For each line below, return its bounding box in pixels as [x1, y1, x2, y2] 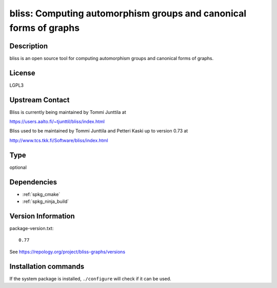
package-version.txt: [9, 225, 54, 231]
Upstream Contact [9, 95, 70, 104]
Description [9, 42, 48, 50]
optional [9, 164, 27, 170]
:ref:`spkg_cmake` [22, 191, 61, 197]
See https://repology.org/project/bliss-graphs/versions [9, 248, 126, 255]
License [9, 68, 35, 77]
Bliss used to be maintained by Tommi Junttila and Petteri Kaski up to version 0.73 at [9, 128, 188, 134]
